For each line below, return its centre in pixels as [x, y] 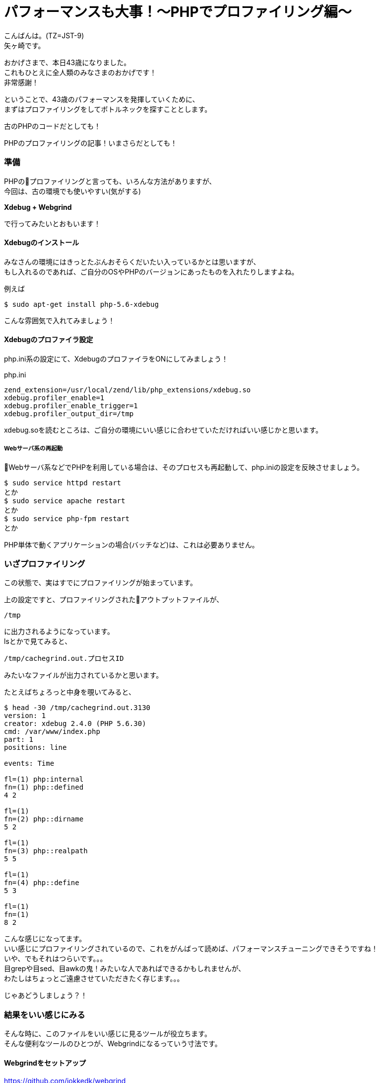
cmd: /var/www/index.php [52, 732]
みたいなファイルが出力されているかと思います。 [84, 675]
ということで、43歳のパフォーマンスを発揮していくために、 [102, 99]
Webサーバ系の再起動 [33, 449]
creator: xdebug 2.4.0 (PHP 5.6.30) [75, 724]
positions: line [35, 748]
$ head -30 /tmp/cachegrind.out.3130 [77, 708]
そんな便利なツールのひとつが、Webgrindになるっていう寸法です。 [113, 1044]
